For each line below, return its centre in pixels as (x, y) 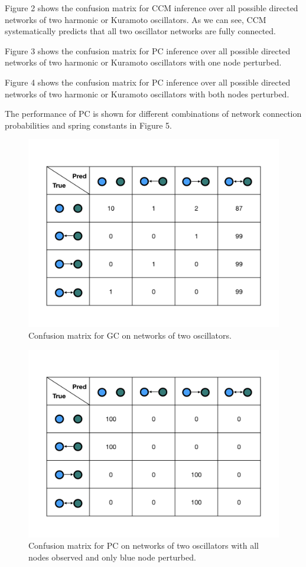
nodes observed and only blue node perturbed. (112, 557)
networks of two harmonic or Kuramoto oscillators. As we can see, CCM (136, 19)
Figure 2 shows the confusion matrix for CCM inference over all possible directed (152, 8)
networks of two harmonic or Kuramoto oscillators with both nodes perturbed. (147, 94)
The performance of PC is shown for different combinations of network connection (153, 114)
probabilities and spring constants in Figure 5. (88, 125)
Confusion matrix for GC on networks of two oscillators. (130, 335)
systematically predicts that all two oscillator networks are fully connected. (141, 31)
